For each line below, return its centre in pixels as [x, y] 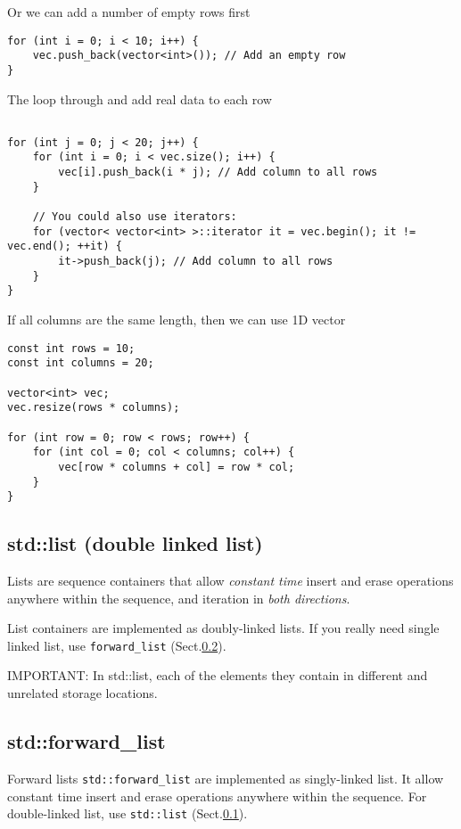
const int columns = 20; [81, 363]
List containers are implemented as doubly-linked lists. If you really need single [223, 628]
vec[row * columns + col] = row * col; [177, 467]
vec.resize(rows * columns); [94, 408]
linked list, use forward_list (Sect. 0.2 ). [117, 645]
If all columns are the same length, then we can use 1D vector [177, 320]
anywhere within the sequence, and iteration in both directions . [179, 598]
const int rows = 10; [71, 348]
